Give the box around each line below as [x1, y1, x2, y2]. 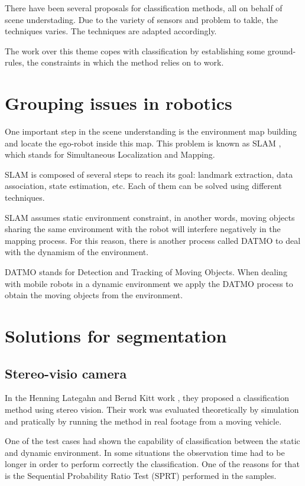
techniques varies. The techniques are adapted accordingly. [5, 25, 217, 37]
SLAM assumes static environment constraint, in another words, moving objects [5, 211, 295, 223]
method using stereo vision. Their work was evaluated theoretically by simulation [5, 403, 299, 415]
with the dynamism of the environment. [5, 246, 149, 258]
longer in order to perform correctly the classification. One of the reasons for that [5, 458, 300, 470]
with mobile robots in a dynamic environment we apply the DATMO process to [5, 277, 293, 289]
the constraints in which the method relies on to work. [27, 56, 224, 69]
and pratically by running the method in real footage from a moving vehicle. [5, 415, 282, 427]
